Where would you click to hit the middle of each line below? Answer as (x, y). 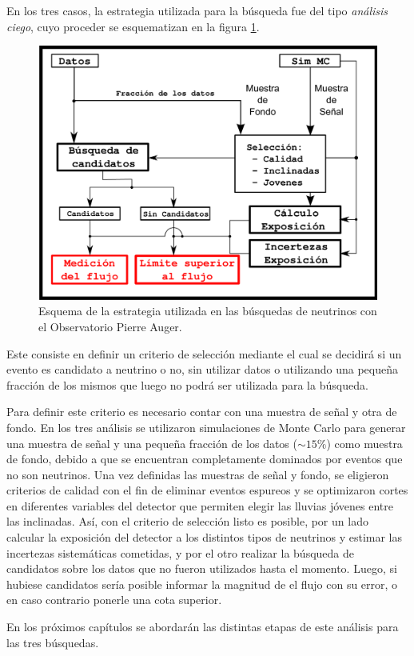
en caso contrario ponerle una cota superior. (114, 600)
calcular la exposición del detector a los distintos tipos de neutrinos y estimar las (205, 537)
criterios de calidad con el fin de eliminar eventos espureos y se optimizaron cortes (207, 490)
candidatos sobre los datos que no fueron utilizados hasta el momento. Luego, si (202, 568)
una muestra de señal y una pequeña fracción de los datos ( (152, 443)
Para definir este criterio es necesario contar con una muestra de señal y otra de (202, 412)
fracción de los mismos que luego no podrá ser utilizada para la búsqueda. (187, 384)
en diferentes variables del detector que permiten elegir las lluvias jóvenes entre (200, 505)
